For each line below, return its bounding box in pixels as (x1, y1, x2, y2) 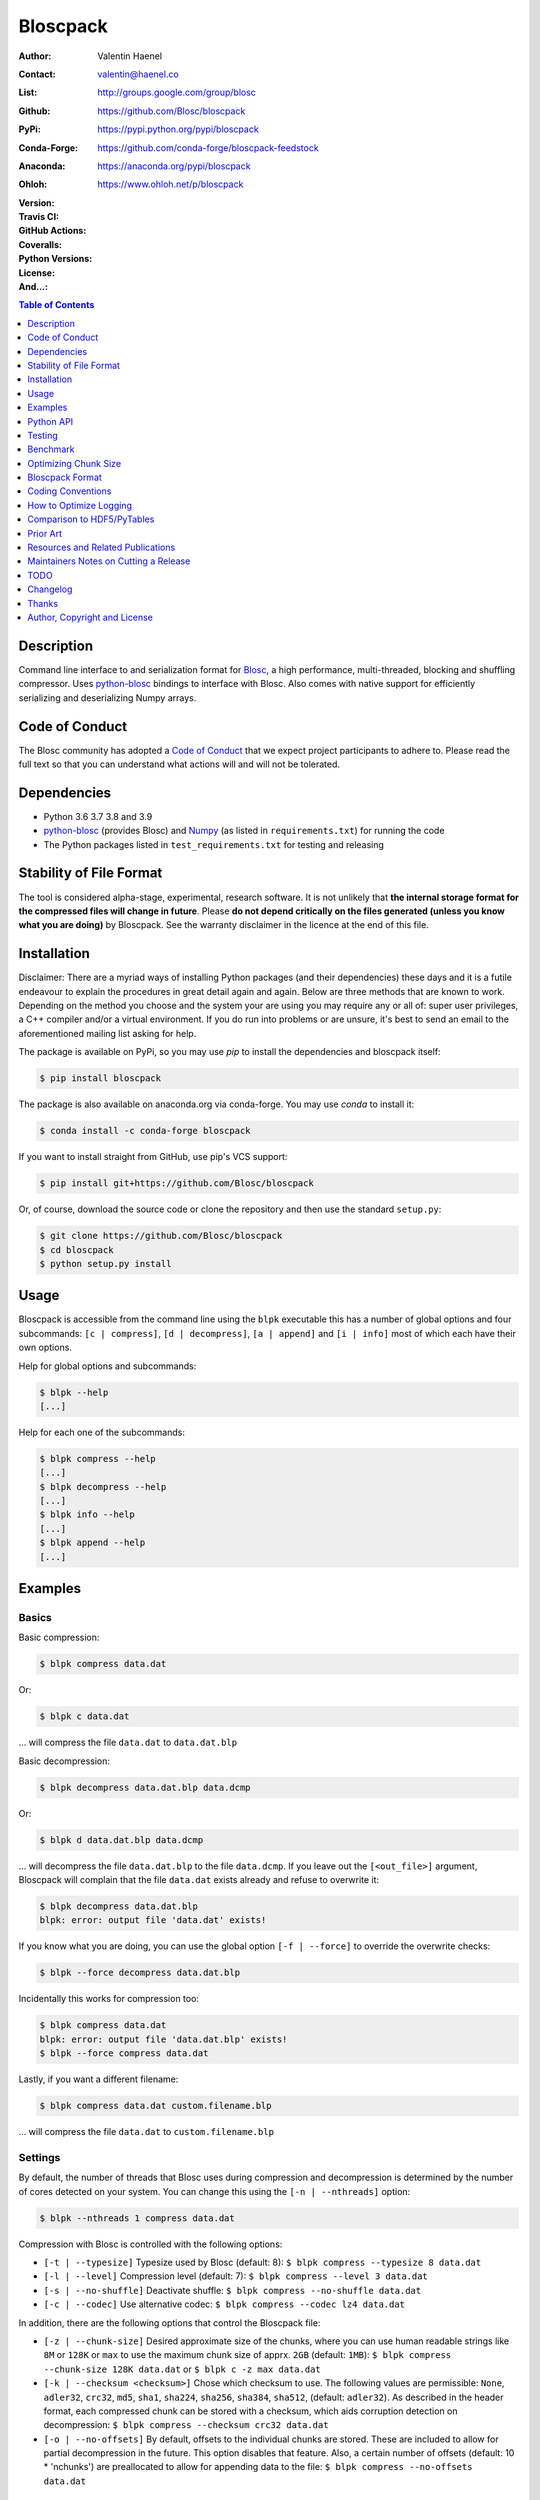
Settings (18, 2150, 61, 2164)
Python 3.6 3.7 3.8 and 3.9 (43, 810, 153, 822)
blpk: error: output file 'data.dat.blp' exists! (39, 2033, 288, 2045)
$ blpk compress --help (39, 1453, 157, 1464)
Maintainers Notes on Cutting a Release (27, 555, 191, 567)
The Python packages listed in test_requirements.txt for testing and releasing (43, 838, 385, 850)
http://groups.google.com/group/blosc (97, 86, 257, 99)
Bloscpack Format (27, 471, 102, 484)
